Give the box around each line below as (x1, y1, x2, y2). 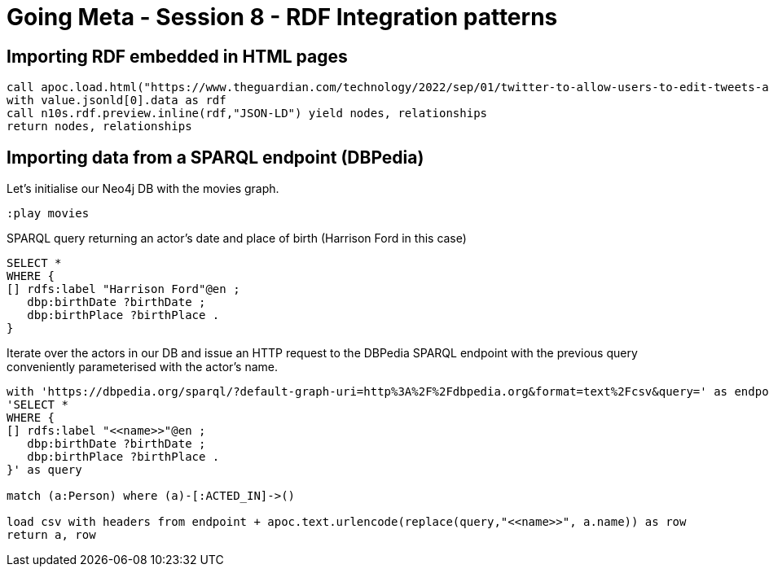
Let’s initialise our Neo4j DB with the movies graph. (7, 182, 279, 196)
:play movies (7, 207, 90, 221)
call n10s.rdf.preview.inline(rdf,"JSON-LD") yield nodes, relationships (7, 107, 488, 120)
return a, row (7, 528, 96, 542)
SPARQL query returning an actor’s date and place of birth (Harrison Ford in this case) (7, 231, 467, 246)
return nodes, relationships (7, 120, 192, 133)
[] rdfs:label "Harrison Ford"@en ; (7, 282, 240, 296)
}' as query (7, 463, 82, 477)
